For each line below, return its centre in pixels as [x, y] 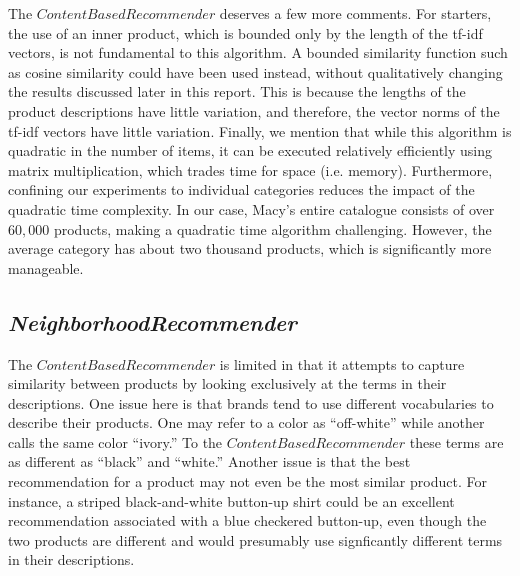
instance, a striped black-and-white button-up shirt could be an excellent [231, 500]
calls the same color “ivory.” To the [115, 441]
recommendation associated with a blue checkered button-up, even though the [247, 520]
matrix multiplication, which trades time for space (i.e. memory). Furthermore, [250, 169]
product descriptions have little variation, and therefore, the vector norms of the [254, 110]
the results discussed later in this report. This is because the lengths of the [237, 91]
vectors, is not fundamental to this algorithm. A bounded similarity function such [258, 52]
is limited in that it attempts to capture [342, 363]
